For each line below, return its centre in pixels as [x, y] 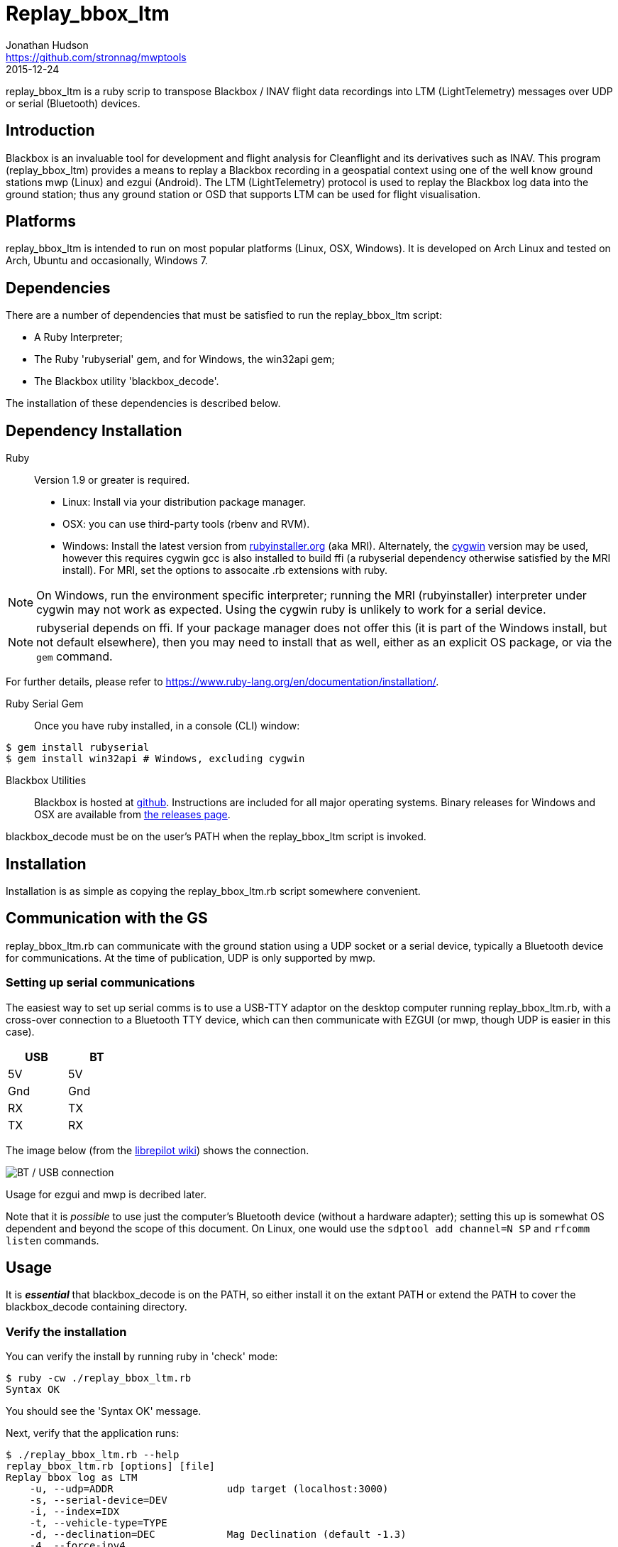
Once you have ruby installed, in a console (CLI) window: [167, 726]
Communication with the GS [107, 918]
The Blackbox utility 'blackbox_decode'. [127, 381]
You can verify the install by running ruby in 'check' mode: [142, 1357]
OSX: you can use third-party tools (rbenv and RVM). [186, 524]
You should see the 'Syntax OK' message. [104, 1411]
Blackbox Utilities [46, 781]
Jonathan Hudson [47, 45]
